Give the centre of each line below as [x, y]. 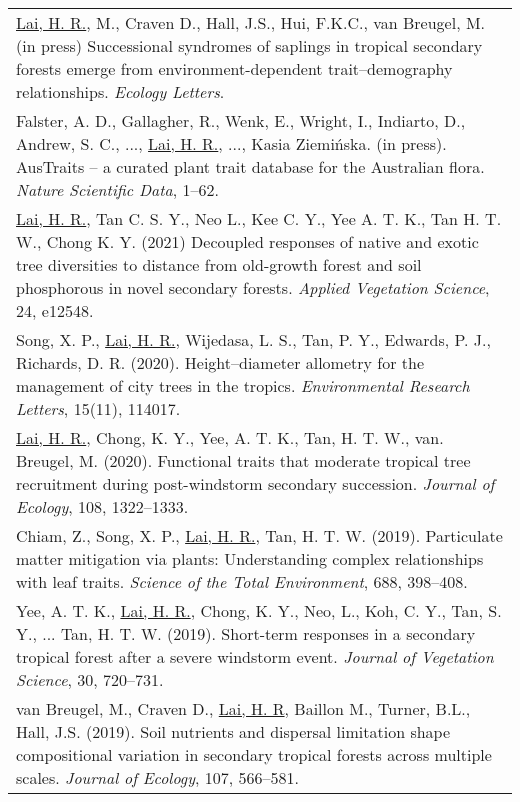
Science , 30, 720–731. [90, 679]
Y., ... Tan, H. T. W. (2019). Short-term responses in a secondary [246, 633]
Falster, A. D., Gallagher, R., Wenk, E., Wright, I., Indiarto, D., [241, 120]
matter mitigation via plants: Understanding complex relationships [250, 558]
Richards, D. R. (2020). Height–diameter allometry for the [220, 362]
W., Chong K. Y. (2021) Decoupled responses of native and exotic [247, 241]
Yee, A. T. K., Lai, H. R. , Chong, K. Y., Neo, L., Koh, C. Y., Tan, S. [259, 610]
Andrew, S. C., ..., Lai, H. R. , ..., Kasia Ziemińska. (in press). [231, 143]
